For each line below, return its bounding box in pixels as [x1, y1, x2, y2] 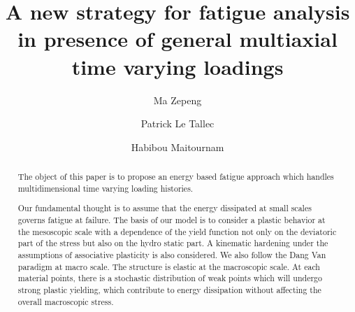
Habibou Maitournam [131, 139, 224, 154]
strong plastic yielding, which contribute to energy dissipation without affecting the [17, 283, 321, 295]
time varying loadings [71, 52, 284, 80]
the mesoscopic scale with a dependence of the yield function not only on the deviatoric [17, 225, 337, 237]
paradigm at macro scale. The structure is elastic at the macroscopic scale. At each [17, 260, 320, 272]
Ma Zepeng [153, 92, 202, 107]
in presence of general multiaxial [17, 24, 338, 53]
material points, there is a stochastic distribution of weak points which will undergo [17, 272, 323, 284]
